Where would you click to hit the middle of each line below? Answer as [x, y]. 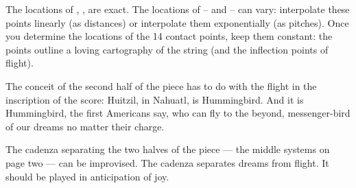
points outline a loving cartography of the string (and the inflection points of [167, 49]
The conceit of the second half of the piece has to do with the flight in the [161, 85]
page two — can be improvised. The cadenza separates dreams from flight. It [167, 162]
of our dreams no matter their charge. [85, 126]
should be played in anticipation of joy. [87, 176]
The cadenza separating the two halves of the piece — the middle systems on [168, 149]
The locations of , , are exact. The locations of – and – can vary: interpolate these [178, 9]
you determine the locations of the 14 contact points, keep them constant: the [169, 36]
